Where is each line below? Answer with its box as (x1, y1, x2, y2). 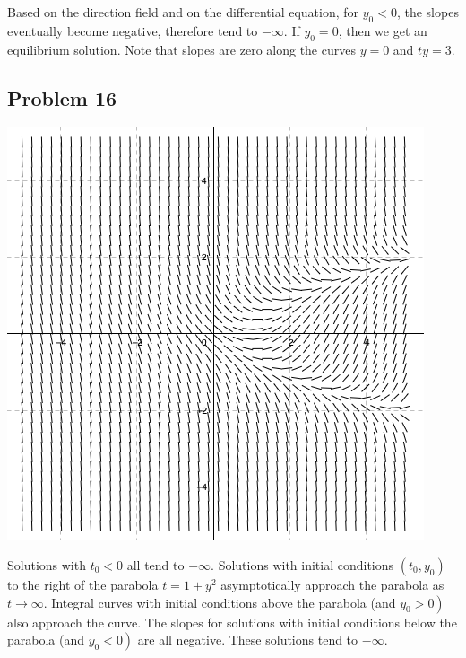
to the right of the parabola (7, 575, 159, 593)
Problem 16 (7, 83, 117, 111)
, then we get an (338, 21, 427, 39)
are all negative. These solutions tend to (137, 630, 358, 649)
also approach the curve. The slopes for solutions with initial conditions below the (7, 612, 457, 631)
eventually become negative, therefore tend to (7, 21, 258, 39)
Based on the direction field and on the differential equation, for (7, 3, 359, 21)
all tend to (126, 555, 185, 574)
